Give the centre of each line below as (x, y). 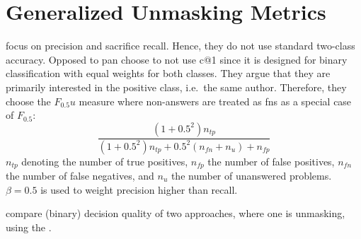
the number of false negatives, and (80, 176)
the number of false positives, (271, 161)
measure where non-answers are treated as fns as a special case (215, 101)
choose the (28, 101)
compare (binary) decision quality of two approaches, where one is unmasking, (176, 213)
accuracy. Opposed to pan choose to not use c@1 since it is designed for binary (177, 59)
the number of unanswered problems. (251, 176)
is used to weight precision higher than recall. (139, 189)
